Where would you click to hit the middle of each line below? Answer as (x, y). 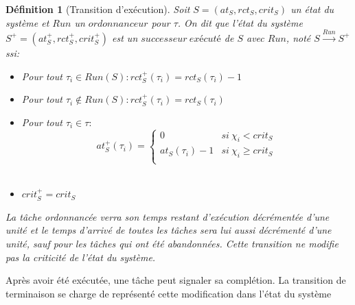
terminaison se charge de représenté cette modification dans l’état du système (169, 293)
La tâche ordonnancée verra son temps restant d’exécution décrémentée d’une (168, 216)
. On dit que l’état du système (240, 22)
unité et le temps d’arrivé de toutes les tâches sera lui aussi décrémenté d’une (169, 230)
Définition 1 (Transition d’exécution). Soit (98, 9)
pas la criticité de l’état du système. (81, 257)
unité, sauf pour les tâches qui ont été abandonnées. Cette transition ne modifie (172, 243)
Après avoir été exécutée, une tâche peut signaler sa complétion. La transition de (176, 280)
